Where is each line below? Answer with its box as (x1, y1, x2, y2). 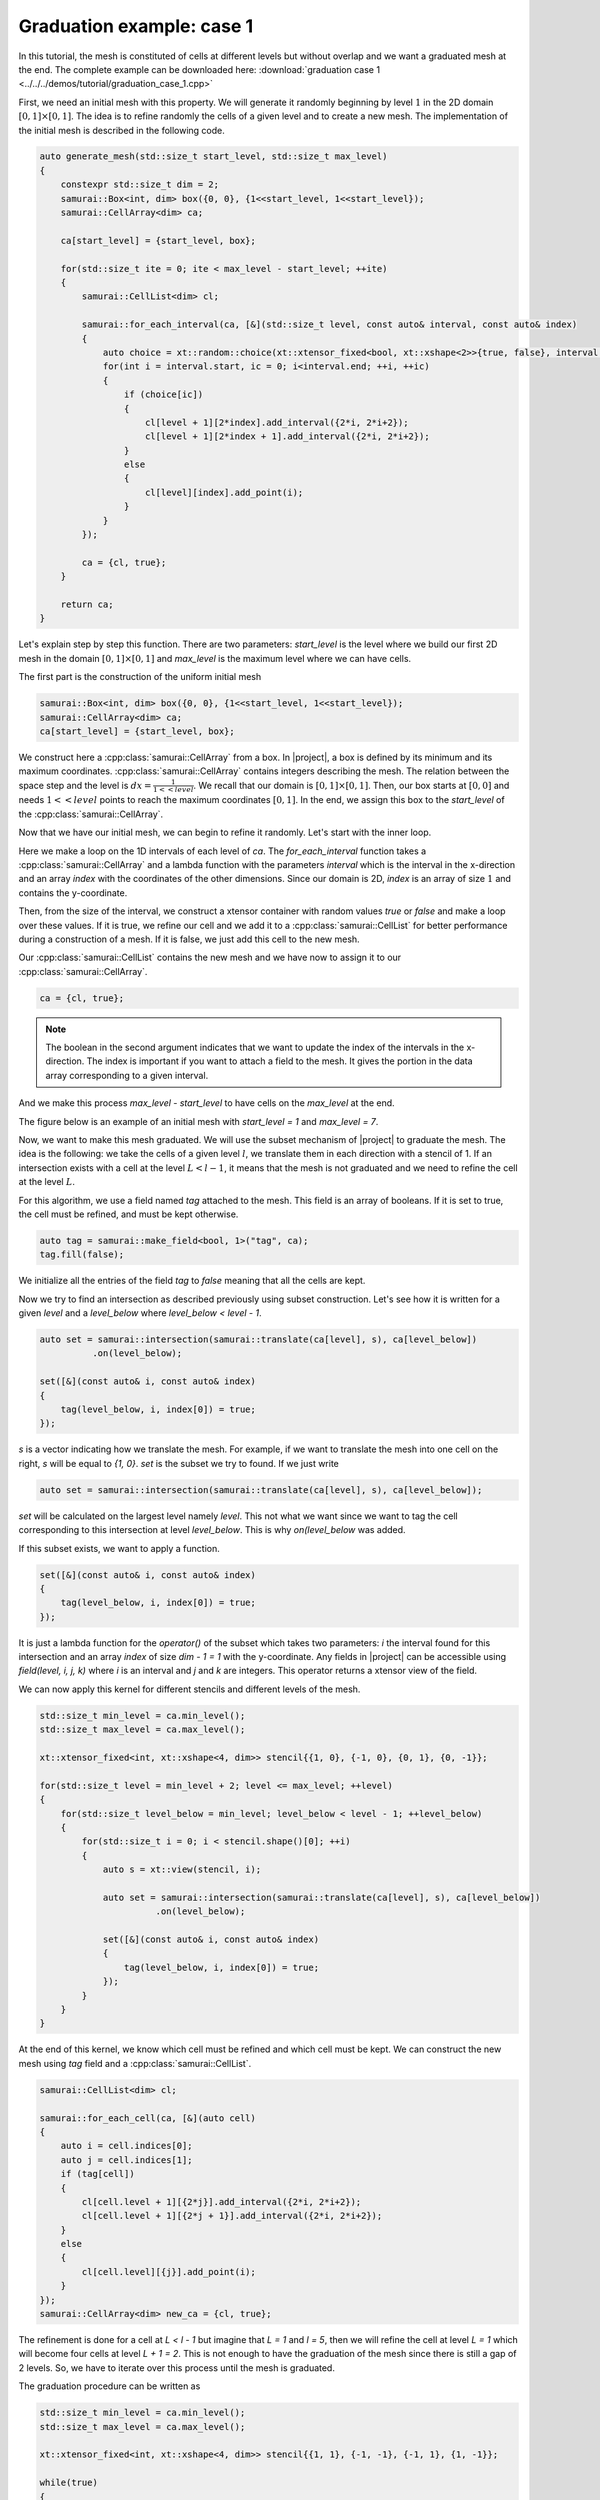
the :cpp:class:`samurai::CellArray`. (18, 808, 164, 820)
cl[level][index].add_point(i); (145, 486, 304, 498)
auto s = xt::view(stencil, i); (102, 1864, 262, 1875)
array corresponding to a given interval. (45, 1069, 209, 1081)
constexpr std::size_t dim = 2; (60, 179, 220, 190)
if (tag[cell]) (60, 2168, 135, 2180)
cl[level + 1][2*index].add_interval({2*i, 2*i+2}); (145, 416, 409, 428)
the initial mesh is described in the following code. (18, 124, 225, 136)
